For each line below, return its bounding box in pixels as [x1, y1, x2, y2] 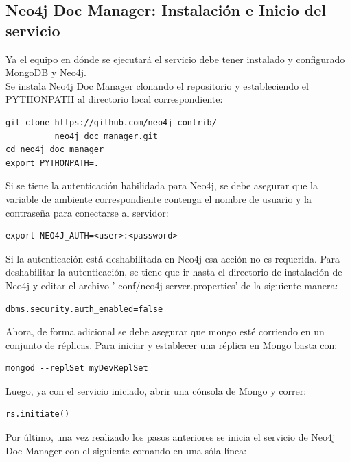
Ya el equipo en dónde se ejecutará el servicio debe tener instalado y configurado [5, 51, 345, 66]
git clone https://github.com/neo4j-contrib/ [5, 117, 217, 127]
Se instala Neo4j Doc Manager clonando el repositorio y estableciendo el [5, 78, 309, 93]
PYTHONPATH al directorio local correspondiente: [5, 92, 223, 106]
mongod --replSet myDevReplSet [5, 363, 148, 374]
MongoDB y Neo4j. [5, 65, 86, 80]
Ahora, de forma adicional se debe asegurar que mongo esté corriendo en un [5, 324, 325, 339]
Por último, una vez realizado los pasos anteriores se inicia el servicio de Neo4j [5, 430, 336, 444]
